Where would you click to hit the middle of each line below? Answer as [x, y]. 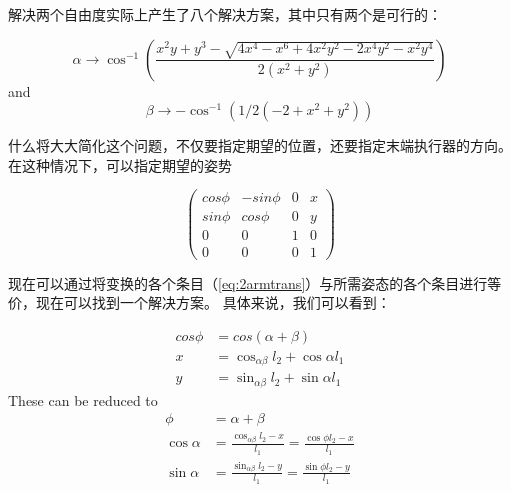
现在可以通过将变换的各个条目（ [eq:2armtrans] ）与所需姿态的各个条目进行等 [255, 282]
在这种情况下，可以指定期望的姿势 [120, 164]
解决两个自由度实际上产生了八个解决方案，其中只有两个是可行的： [225, 14]
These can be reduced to [83, 399]
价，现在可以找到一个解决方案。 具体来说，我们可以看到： [199, 302]
